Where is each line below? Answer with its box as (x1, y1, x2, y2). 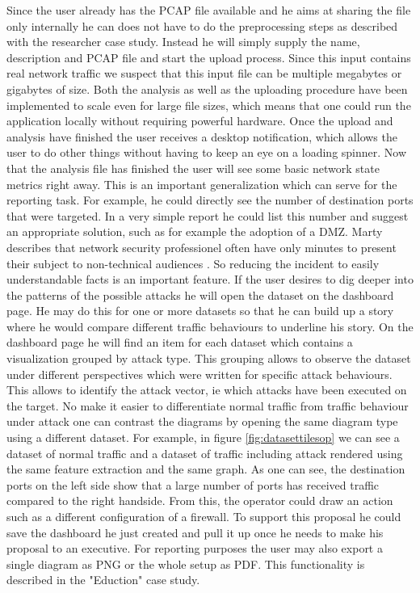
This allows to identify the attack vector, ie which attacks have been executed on (6, 381, 407, 398)
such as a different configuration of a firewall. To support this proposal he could (6, 508, 401, 524)
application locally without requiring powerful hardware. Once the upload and (6, 112, 393, 129)
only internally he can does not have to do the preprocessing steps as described (6, 17, 398, 34)
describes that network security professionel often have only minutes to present (6, 238, 397, 255)
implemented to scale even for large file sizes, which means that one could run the (6, 96, 411, 113)
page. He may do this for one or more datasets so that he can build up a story (6, 302, 394, 319)
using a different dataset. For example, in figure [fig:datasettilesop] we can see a (6, 429, 400, 446)
